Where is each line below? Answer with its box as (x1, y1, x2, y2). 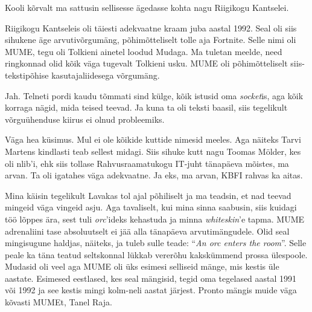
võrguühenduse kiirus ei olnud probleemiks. (5, 112, 165, 125)
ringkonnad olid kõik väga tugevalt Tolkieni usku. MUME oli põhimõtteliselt (5, 57, 288, 70)
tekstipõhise (5, 68, 49, 81)
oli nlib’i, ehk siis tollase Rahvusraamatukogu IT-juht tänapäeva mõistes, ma (5, 157, 289, 169)
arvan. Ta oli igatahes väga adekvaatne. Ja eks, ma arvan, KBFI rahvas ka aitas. (5, 169, 303, 181)
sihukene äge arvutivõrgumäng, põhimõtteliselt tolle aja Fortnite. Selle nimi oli (5, 33, 296, 46)
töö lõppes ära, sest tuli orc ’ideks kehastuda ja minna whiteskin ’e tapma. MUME (5, 212, 305, 225)
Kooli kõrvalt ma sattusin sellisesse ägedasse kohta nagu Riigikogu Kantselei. (5, 1, 289, 13)
